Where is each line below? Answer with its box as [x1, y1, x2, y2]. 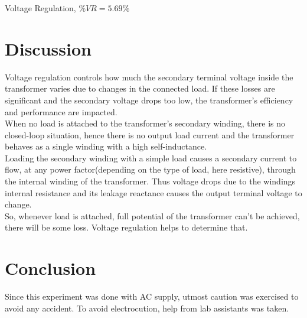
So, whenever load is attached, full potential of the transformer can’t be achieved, [5, 209, 300, 222]
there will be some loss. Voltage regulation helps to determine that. [5, 221, 248, 233]
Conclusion [5, 256, 96, 280]
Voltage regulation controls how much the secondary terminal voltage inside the [5, 70, 293, 83]
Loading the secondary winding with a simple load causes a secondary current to [5, 151, 297, 164]
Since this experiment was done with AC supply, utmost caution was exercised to [5, 290, 299, 303]
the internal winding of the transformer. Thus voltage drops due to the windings [5, 175, 296, 187]
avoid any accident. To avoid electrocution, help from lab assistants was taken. [5, 301, 289, 314]
